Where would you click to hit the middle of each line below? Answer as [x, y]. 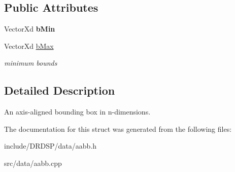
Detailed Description [60, 90]
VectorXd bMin [30, 29]
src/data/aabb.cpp [33, 163]
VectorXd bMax [29, 46]
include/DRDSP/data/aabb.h [51, 146]
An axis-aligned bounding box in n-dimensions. [77, 112]
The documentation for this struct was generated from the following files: [118, 128]
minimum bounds [31, 63]
